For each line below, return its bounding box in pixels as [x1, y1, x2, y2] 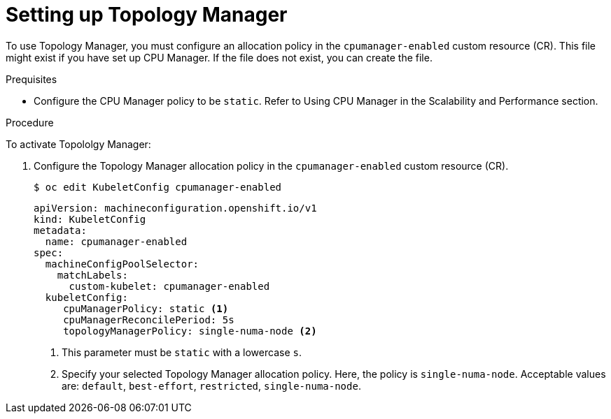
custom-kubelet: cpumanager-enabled [69, 280, 270, 292]
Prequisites [6, 73, 57, 85]
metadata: [34, 224, 87, 236]
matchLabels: [57, 269, 128, 281]
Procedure [6, 116, 54, 128]
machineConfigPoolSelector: [45, 258, 199, 270]
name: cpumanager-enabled [45, 235, 188, 247]
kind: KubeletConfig [34, 213, 146, 225]
